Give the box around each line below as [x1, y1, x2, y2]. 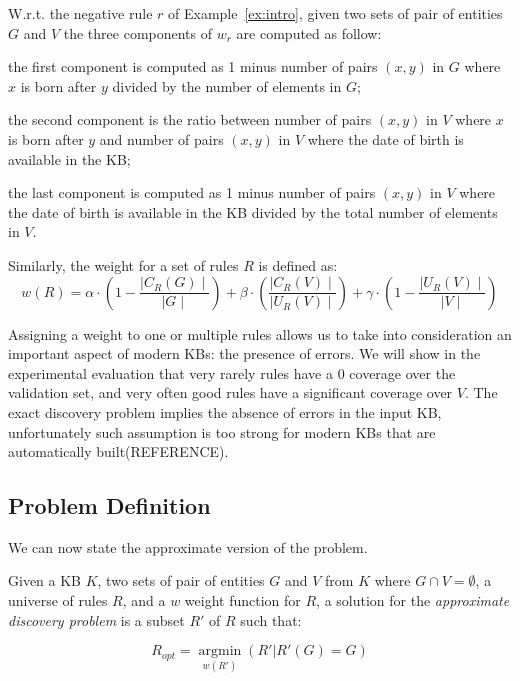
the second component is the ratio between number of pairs [8, 109, 372, 130]
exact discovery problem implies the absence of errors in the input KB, [8, 401, 442, 422]
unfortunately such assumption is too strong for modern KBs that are [8, 421, 436, 442]
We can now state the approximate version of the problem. [8, 536, 368, 557]
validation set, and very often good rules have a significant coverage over [8, 382, 453, 403]
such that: [240, 609, 302, 630]
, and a [122, 590, 166, 611]
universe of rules [8, 590, 108, 611]
